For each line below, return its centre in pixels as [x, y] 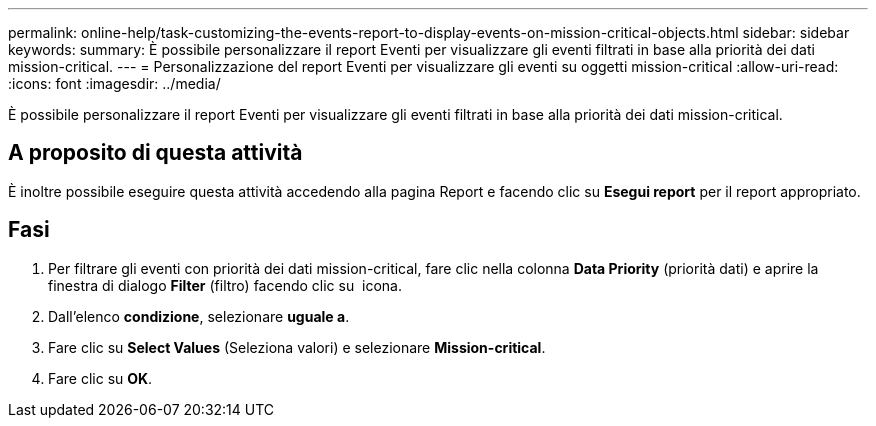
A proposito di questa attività [155, 153]
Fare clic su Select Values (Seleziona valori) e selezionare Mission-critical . [297, 347]
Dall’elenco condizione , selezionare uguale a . [199, 316]
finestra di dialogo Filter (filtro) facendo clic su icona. [225, 285]
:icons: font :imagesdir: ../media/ [114, 83]
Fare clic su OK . [100, 378]
